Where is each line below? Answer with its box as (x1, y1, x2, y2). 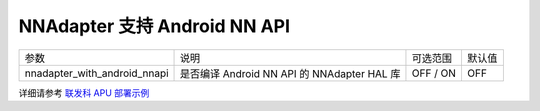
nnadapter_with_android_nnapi (24, 66, 169, 80)
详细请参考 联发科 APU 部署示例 (18, 86, 150, 99)
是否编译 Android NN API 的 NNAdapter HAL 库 (180, 66, 401, 80)
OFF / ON (411, 66, 457, 80)
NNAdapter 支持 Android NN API (18, 15, 290, 37)
